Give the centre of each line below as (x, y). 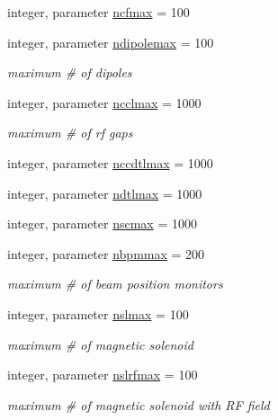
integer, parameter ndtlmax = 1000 (105, 193)
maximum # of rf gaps (70, 133)
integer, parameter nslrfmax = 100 (103, 375)
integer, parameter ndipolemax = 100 (111, 42)
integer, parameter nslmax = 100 (98, 313)
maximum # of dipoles (70, 72)
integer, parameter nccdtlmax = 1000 (110, 162)
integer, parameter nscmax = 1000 (102, 223)
